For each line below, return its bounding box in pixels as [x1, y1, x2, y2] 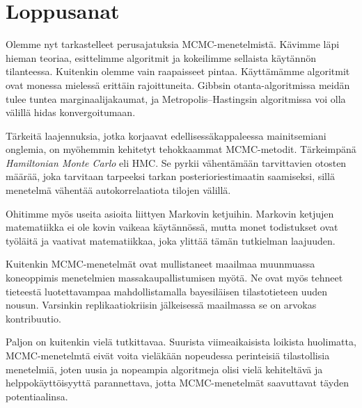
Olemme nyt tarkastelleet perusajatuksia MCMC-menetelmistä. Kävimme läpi [6, 37, 340, 51]
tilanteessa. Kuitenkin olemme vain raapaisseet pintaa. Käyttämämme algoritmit [6, 64, 350, 79]
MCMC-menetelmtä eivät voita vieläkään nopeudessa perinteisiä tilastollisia [6, 348, 330, 362]
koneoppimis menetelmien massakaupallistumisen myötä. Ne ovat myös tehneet [6, 270, 343, 285]
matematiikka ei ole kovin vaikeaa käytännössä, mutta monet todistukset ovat [6, 220, 338, 234]
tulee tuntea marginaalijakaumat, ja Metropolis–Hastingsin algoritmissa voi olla [6, 91, 346, 106]
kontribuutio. [6, 311, 61, 325]
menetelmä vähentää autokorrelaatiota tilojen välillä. [6, 183, 231, 197]
